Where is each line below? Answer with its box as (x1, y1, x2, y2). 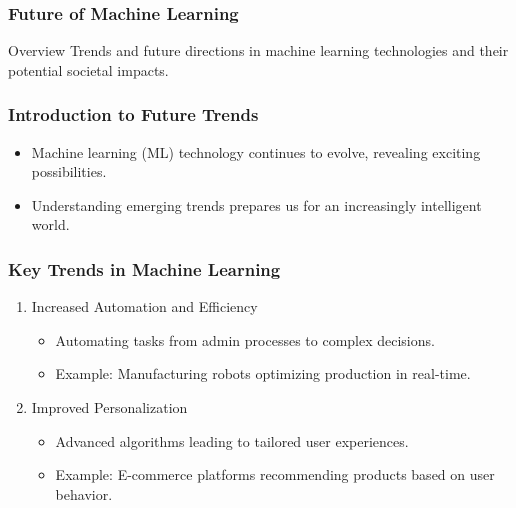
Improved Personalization (31, 397, 188, 417)
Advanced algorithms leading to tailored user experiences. (55, 430, 409, 451)
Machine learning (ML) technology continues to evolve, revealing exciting (31, 141, 481, 162)
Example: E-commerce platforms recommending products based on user (55, 464, 495, 485)
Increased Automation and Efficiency (31, 296, 258, 317)
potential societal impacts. (8, 59, 169, 80)
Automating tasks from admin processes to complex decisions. (55, 329, 435, 350)
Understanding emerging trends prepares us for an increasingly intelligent (31, 194, 482, 215)
